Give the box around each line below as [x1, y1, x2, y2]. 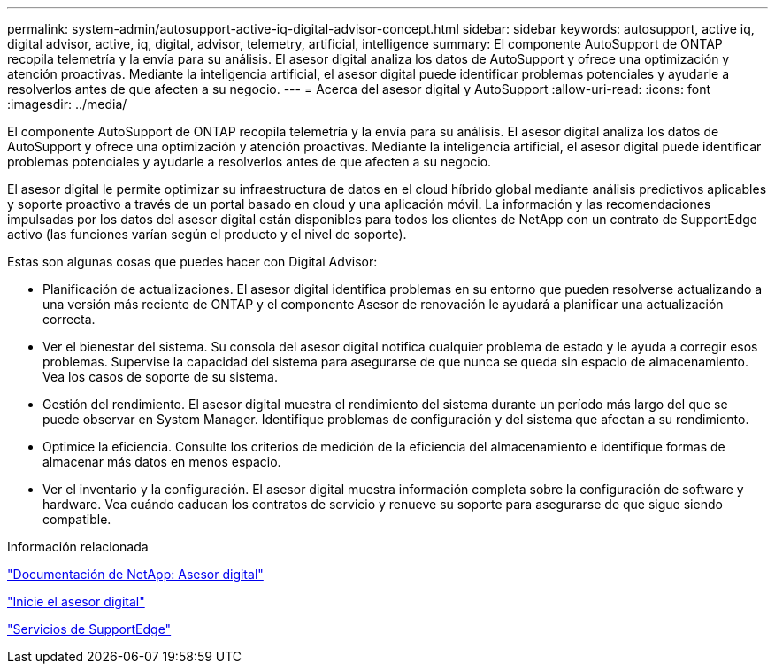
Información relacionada [7, 539, 149, 554]
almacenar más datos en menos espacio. [42, 454, 281, 469]
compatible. [42, 512, 111, 527]
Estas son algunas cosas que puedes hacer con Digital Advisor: [7, 254, 378, 269]
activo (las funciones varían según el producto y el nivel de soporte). [7, 227, 407, 242]
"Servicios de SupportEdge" [7, 621, 172, 636]
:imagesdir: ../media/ [7, 96, 127, 112]
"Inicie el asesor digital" [7, 594, 145, 609]
